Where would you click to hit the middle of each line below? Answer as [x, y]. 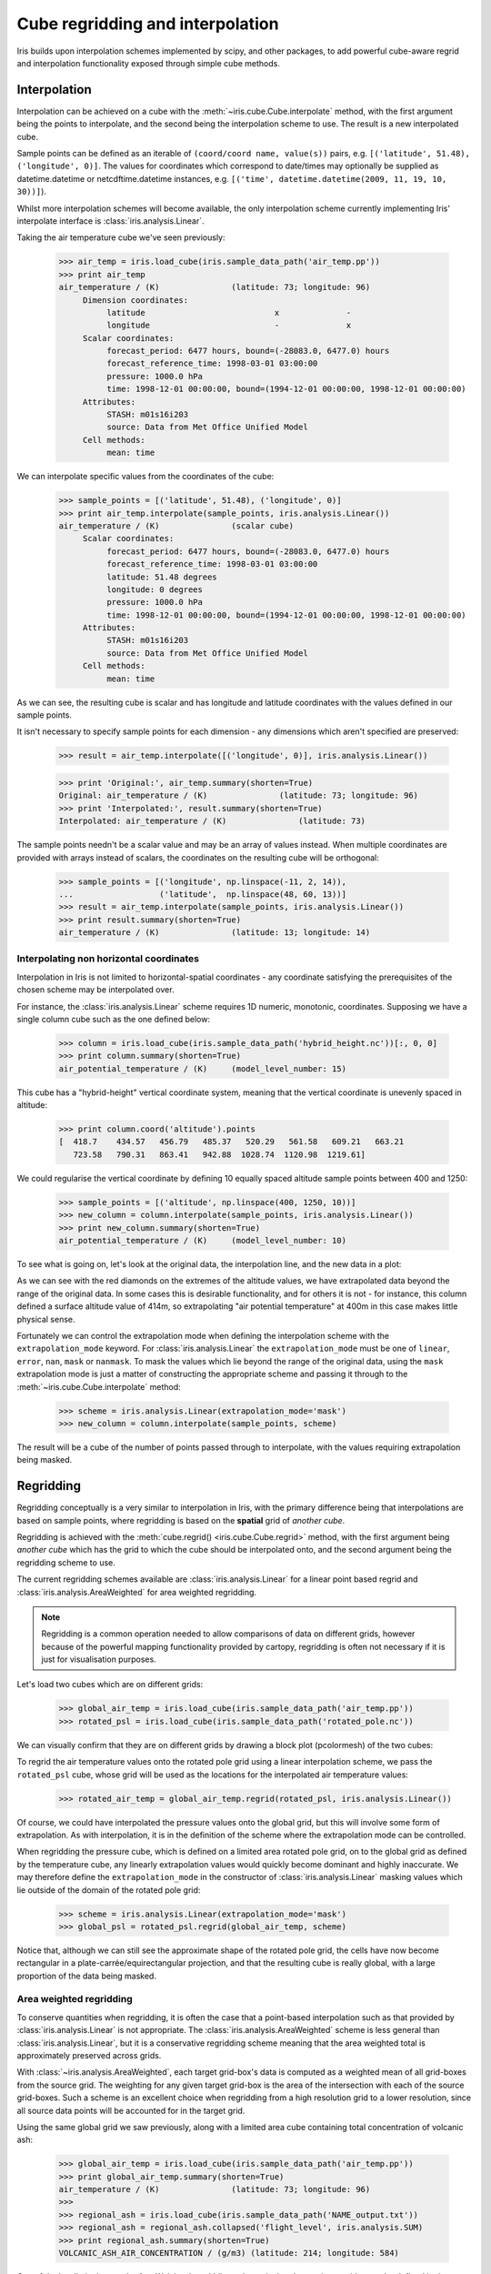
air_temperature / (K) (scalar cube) [176, 526]
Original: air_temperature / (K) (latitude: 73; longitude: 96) [238, 795]
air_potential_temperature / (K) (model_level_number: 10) [203, 1241]
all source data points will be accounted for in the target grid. [131, 2110]
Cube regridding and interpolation [148, 24]
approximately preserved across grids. [89, 2055]
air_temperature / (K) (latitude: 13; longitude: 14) [215, 933]
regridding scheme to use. [66, 1562]
